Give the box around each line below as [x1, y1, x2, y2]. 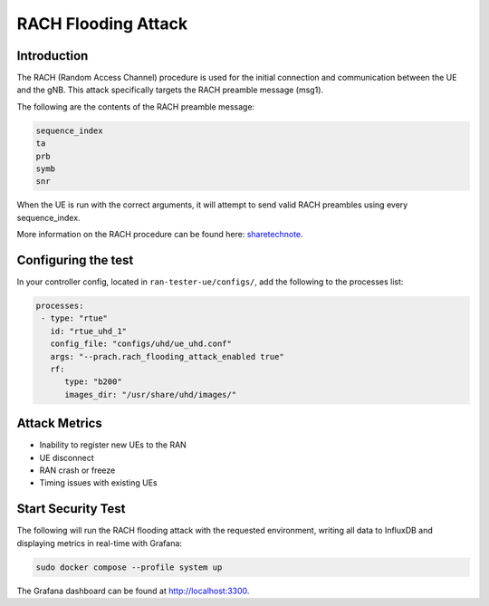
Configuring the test [16, 252, 134, 267]
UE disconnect [39, 452, 94, 463]
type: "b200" [64, 377, 122, 387]
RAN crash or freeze [39, 465, 116, 476]
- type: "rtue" [41, 313, 109, 323]
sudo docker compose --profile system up [35, 562, 223, 572]
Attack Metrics [16, 416, 103, 431]
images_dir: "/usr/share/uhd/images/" [64, 390, 237, 399]
